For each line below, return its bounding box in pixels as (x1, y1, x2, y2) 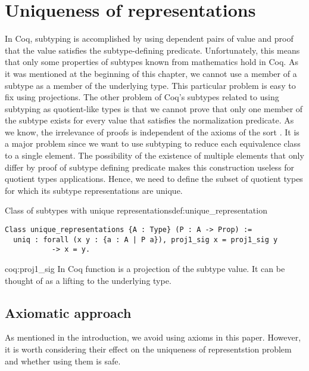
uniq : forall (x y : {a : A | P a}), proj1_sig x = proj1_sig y (13, 235, 278, 244)
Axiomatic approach (5, 303, 132, 321)
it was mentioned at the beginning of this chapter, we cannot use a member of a (5, 67, 297, 79)
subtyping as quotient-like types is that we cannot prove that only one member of (5, 102, 303, 115)
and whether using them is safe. (5, 354, 121, 367)
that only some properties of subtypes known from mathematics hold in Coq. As (5, 55, 298, 68)
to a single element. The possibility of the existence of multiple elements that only (5, 149, 304, 162)
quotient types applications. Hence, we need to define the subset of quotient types (5, 172, 303, 185)
